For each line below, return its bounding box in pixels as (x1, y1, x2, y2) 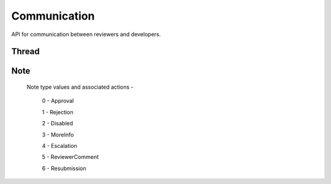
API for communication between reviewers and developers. (11, 31, 161, 38)
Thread (11, 46, 40, 57)
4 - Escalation (42, 142, 78, 149)
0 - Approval (42, 97, 74, 105)
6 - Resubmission (42, 164, 86, 172)
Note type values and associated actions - (26, 83, 134, 90)
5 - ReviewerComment (42, 153, 99, 161)
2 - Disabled (42, 120, 74, 127)
